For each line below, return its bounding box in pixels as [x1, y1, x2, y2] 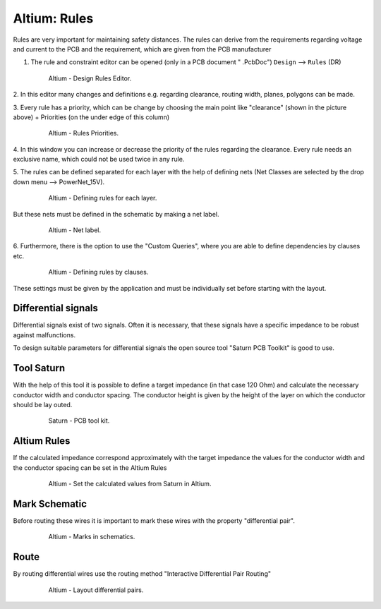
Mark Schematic [13, 498, 87, 509]
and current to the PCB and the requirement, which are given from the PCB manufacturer [13, 44, 272, 53]
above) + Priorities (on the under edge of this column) [13, 113, 170, 121]
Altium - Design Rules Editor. [48, 74, 132, 83]
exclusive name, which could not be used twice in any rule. [13, 155, 185, 164]
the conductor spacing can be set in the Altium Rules [13, 463, 167, 472]
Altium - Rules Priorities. [48, 129, 119, 138]
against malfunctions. [13, 330, 76, 339]
